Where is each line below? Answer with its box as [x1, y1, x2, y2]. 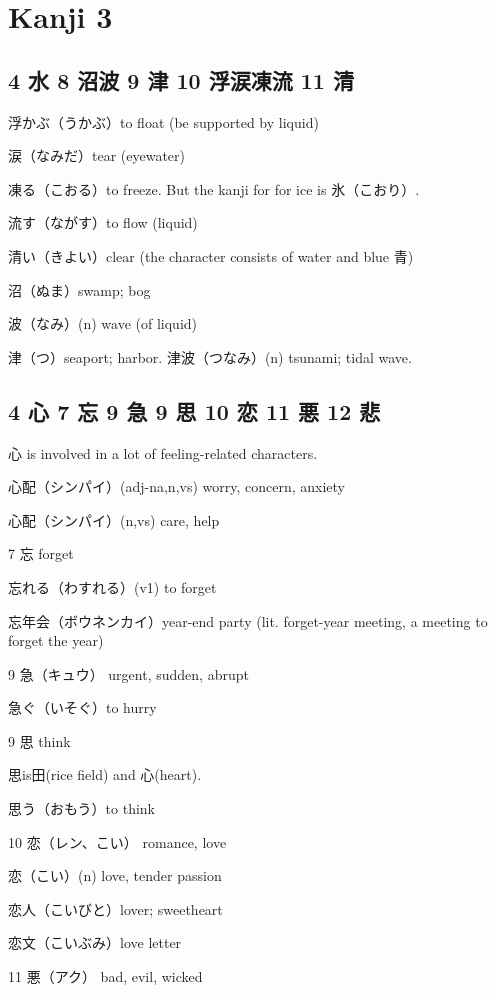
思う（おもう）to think [8, 798, 155, 819]
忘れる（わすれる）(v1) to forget [8, 576, 217, 597]
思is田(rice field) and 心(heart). [8, 764, 202, 785]
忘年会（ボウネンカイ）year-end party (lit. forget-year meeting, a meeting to [8, 610, 488, 631]
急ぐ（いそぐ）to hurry [8, 697, 157, 718]
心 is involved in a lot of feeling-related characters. [8, 442, 318, 463]
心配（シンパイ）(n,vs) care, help [8, 509, 220, 530]
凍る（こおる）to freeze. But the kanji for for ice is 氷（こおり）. [8, 178, 420, 199]
